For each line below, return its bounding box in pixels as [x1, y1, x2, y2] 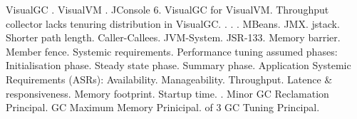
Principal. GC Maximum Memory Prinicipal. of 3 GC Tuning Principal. [6, 100, 320, 115]
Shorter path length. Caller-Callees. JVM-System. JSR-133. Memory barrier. [6, 30, 341, 45]
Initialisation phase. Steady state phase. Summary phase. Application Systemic [6, 58, 351, 73]
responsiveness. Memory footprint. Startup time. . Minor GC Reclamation [6, 86, 329, 100]
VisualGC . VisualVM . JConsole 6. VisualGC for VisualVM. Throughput [6, 2, 329, 16]
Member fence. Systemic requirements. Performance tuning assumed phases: [6, 43, 338, 58]
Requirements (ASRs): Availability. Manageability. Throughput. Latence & [6, 71, 333, 86]
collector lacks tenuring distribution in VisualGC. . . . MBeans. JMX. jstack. [6, 16, 340, 31]
